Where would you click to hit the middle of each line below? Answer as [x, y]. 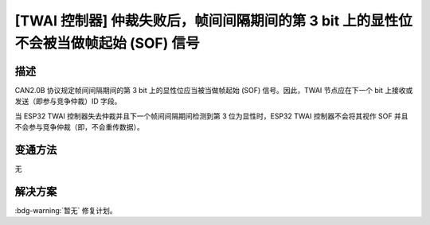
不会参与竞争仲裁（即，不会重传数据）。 [79, 127]
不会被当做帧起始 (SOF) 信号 [107, 43]
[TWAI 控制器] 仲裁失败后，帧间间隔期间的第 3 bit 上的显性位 [214, 21]
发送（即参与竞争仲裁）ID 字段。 [68, 101]
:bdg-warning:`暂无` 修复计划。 [66, 210]
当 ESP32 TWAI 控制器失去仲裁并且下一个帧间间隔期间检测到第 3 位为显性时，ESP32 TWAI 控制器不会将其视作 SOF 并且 [211, 116]
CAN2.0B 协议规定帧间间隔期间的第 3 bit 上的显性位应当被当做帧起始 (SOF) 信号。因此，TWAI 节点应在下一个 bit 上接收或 [214, 90]
